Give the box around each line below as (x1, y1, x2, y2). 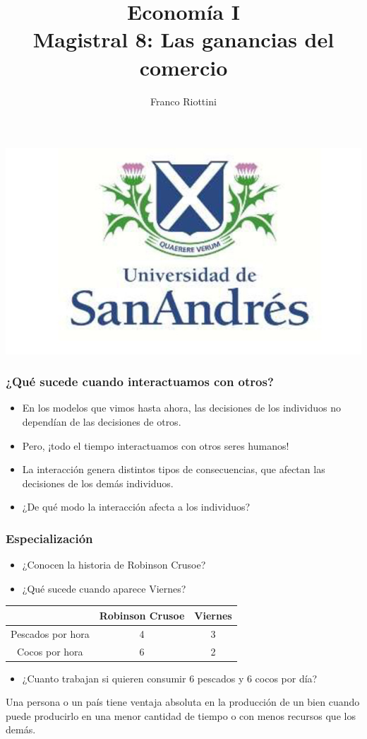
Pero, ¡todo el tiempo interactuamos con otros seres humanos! (22, 438, 289, 453)
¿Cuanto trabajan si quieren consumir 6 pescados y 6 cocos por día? (22, 670, 318, 685)
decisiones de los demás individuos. (22, 475, 174, 490)
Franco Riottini (150, 93, 217, 108)
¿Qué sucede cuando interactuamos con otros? (6, 373, 274, 390)
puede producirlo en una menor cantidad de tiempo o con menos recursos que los (6, 708, 356, 723)
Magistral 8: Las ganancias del (32, 25, 335, 54)
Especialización (6, 529, 93, 547)
